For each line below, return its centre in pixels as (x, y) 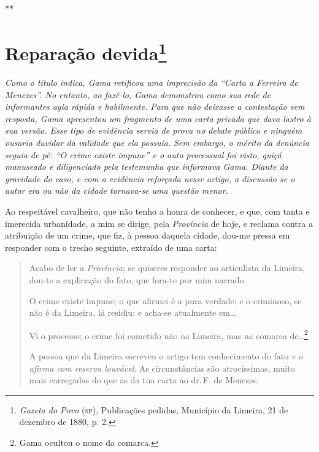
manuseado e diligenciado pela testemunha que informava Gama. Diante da (147, 167)
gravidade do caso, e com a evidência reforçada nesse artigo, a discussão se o (150, 178)
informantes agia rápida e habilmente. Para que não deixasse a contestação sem (155, 106)
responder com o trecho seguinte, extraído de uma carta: (111, 247)
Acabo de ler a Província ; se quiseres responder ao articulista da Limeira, (167, 268)
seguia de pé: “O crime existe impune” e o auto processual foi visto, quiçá (143, 154)
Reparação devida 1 (86, 52)
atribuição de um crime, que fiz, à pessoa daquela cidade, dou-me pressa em (148, 235)
